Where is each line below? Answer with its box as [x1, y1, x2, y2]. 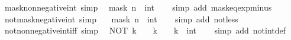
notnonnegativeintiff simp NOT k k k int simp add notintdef [4, 24, 286, 36]
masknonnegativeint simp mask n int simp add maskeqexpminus [4, 1, 272, 13]
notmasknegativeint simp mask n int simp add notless [4, 12, 238, 25]
